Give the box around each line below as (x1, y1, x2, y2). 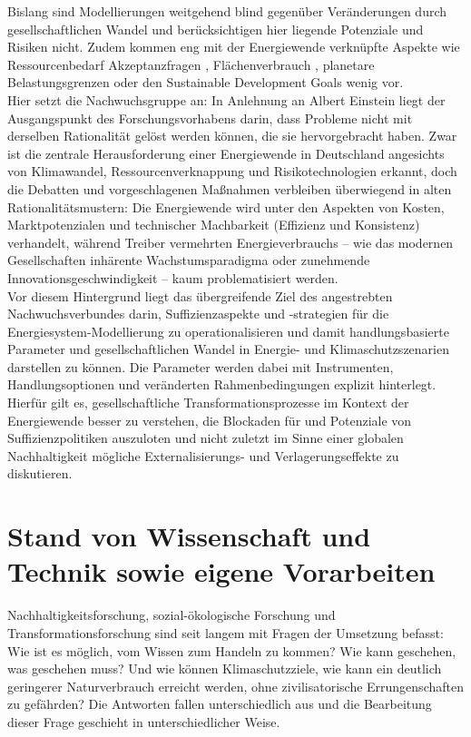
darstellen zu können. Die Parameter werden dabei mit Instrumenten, (7, 357, 394, 376)
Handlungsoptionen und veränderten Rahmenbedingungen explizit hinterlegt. (7, 375, 437, 394)
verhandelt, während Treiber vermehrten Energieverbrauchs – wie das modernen (7, 232, 454, 251)
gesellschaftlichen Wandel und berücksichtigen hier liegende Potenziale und (7, 19, 424, 38)
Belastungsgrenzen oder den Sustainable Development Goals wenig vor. (7, 73, 404, 92)
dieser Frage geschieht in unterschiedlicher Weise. (7, 712, 280, 731)
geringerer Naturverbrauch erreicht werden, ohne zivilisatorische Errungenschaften (7, 676, 464, 695)
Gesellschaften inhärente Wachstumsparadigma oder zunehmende (7, 251, 370, 270)
